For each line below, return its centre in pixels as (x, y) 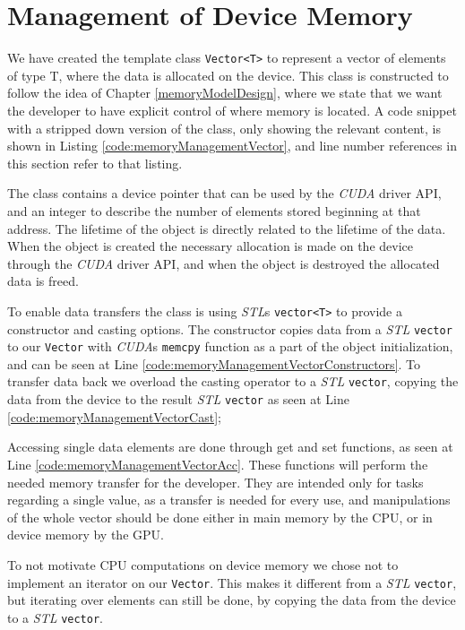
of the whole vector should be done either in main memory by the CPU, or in (220, 517)
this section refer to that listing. (95, 163)
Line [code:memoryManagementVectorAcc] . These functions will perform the (218, 464)
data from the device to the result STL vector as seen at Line (178, 399)
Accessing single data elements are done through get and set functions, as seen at (230, 447)
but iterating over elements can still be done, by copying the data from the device (232, 600)
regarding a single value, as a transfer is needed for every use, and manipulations (229, 500)
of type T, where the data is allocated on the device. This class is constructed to (228, 75)
